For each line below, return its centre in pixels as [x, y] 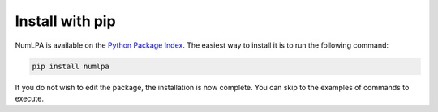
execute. [30, 98]
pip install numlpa [71, 66]
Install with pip [66, 21]
